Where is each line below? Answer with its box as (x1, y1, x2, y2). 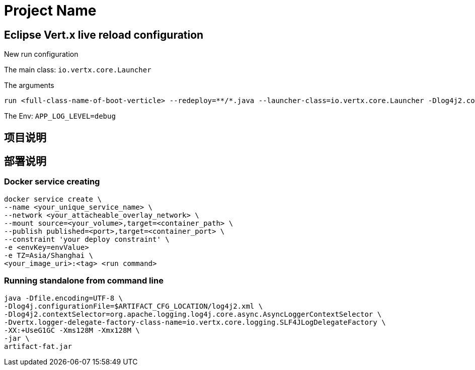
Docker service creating (4, 176, 100, 187)
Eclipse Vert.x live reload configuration (4, 28, 204, 41)
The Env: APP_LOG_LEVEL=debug (4, 112, 116, 121)
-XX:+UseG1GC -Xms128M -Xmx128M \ (4, 326, 140, 334)
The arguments (4, 81, 54, 90)
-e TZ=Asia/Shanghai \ (4, 251, 94, 259)
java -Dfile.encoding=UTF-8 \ (4, 294, 123, 302)
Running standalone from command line (4, 275, 164, 286)
